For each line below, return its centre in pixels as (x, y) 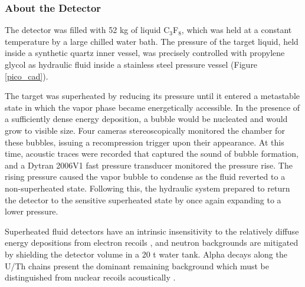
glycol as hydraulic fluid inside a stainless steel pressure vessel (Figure (131, 64)
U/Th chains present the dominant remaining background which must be (137, 265)
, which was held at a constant (237, 30)
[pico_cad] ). (27, 76)
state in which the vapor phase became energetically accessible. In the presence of (152, 107)
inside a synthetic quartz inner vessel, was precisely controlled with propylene (145, 53)
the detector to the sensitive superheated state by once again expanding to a (143, 199)
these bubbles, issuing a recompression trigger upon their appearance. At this (145, 142)
